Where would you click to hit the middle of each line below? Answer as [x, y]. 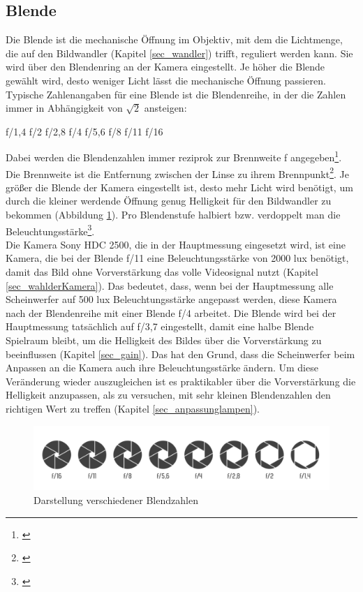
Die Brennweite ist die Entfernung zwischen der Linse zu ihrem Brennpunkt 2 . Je [177, 172]
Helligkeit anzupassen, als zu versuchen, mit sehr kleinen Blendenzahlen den [168, 395]
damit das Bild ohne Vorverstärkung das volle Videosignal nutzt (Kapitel [162, 272]
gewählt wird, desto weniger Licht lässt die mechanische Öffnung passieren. [166, 80]
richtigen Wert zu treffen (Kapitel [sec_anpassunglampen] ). [133, 409]
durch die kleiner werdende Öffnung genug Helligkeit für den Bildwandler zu [169, 201]
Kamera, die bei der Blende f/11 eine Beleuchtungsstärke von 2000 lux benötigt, [177, 258]
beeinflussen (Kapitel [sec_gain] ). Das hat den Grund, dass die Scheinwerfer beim [180, 354]
